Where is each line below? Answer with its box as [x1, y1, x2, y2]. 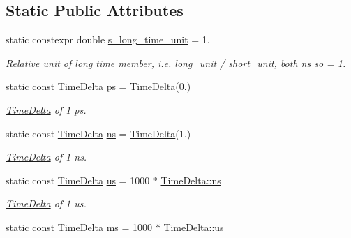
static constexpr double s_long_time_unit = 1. [6, 32, 210, 47]
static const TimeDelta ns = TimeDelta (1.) [6, 126, 191, 140]
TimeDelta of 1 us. [6, 196, 87, 211]
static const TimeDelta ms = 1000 [6, 219, 153, 234]
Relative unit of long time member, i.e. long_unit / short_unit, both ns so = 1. [6, 55, 346, 70]
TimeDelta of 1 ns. [6, 149, 87, 164]
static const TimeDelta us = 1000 [6, 172, 150, 187]
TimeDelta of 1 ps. [6, 102, 87, 117]
